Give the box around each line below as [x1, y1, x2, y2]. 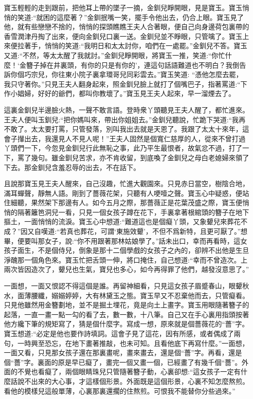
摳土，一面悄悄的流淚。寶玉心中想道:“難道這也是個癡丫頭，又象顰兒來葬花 [4, 216, 241, 227]
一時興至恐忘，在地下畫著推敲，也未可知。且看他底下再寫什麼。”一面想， [17, 338, 249, 348]
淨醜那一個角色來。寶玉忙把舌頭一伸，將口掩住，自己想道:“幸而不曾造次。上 [4, 254, 248, 265]
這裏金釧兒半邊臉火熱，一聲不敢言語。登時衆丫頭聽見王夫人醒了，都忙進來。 [4, 104, 249, 114]
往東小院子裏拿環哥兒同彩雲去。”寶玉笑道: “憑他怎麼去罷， [58, 69, 243, 79]
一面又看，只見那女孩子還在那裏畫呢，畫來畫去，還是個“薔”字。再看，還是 [4, 347, 242, 358]
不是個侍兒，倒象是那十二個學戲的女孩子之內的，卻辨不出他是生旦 [37, 245, 249, 255]
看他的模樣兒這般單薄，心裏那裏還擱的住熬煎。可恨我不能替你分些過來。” [4, 385, 235, 396]
